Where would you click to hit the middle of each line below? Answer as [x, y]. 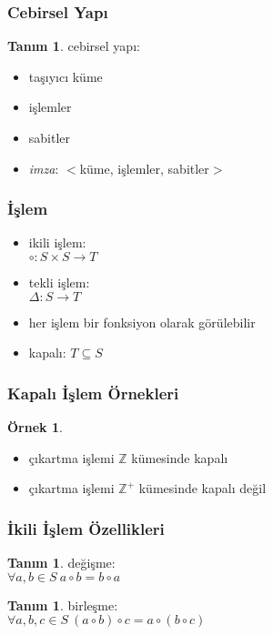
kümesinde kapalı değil [202, 488]
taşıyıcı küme [66, 76]
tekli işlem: [59, 282]
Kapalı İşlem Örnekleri [93, 393]
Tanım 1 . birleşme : [63, 605]
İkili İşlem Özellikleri [86, 528]
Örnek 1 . [35, 427]
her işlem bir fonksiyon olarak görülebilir [142, 322]
